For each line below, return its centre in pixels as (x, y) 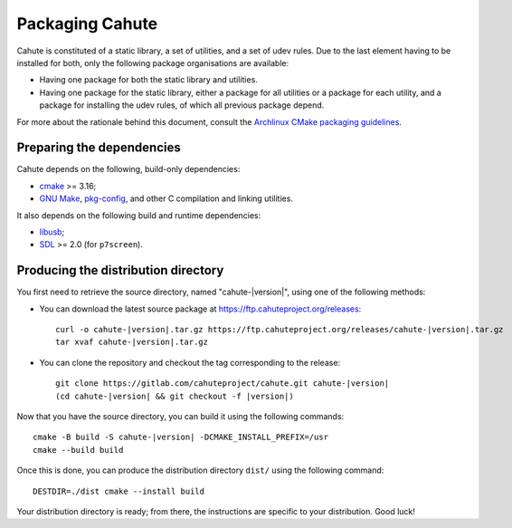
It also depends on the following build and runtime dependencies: (139, 215)
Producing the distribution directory (120, 270)
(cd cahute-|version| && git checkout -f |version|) (175, 396)
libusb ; (52, 232)
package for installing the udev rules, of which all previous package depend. (182, 105)
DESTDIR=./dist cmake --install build (119, 491)
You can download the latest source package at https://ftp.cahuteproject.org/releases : (200, 309)
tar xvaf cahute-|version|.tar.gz (132, 342)
